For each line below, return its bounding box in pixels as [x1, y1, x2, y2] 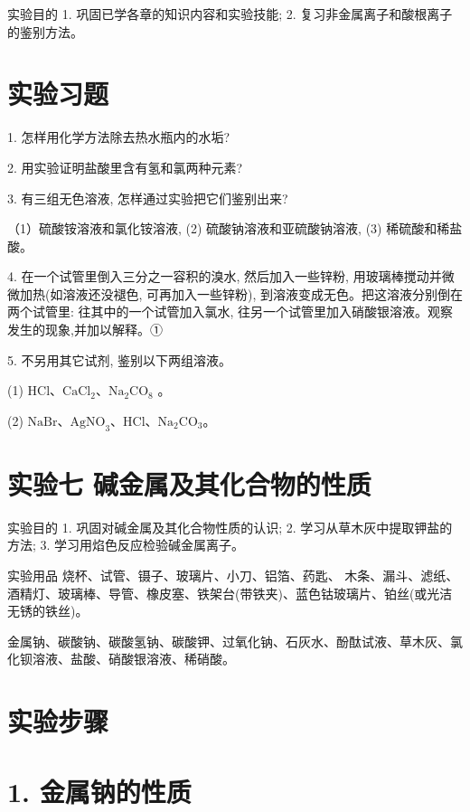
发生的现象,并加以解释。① [7, 320, 163, 339]
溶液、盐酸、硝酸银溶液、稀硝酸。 [32, 649, 235, 668]
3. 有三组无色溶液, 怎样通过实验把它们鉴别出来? [7, 188, 288, 207]
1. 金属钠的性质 [7, 773, 192, 810]
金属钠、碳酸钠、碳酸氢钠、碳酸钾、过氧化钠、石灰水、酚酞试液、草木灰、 [7, 631, 450, 650]
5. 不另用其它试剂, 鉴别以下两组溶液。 [7, 350, 232, 369]
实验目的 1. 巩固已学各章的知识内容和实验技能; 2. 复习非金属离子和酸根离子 [7, 5, 453, 23]
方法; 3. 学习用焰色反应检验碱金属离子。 [7, 535, 245, 554]
